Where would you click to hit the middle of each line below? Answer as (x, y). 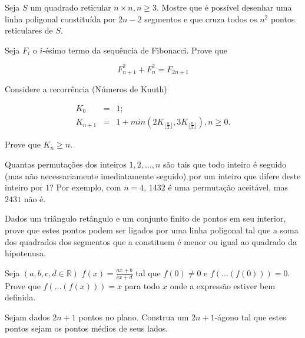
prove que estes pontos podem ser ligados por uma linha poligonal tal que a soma (152, 230)
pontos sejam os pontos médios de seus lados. (87, 328)
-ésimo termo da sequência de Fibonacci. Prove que (135, 50)
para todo (142, 285)
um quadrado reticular (71, 7)
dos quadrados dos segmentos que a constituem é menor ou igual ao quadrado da (151, 241)
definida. (20, 297)
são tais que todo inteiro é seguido (225, 164)
